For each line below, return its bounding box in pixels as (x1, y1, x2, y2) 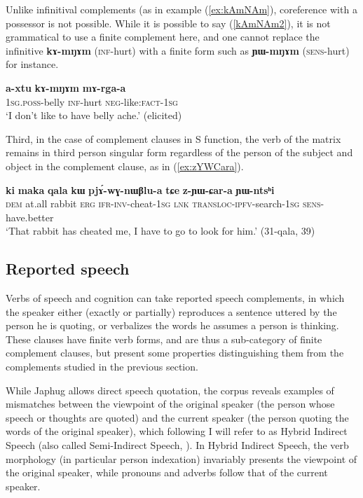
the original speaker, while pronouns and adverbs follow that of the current (6, 465, 328, 480)
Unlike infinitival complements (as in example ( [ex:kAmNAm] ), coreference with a (6, 2, 357, 16)
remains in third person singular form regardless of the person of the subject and (6, 145, 353, 160)
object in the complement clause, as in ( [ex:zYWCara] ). (6, 158, 244, 173)
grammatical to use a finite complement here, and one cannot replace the (6, 29, 320, 44)
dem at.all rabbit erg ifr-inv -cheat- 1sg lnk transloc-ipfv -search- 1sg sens (6, 196, 321, 211)
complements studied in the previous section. (6, 359, 198, 374)
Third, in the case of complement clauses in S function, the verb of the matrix (6, 131, 341, 146)
